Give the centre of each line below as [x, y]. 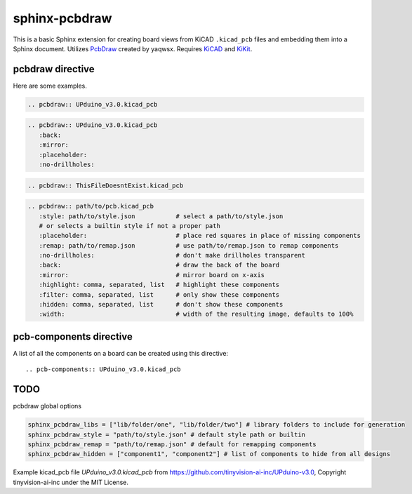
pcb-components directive [73, 336]
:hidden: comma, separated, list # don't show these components [161, 305]
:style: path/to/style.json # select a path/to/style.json [161, 216]
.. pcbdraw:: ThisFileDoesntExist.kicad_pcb [106, 185]
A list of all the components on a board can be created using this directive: [120, 353]
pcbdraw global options [47, 406]
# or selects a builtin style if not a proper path [129, 226]
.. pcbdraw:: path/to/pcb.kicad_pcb [91, 206]
